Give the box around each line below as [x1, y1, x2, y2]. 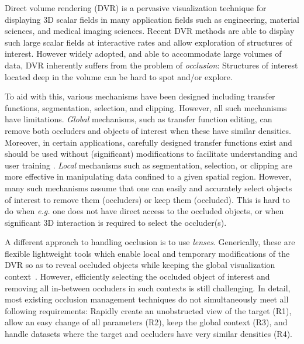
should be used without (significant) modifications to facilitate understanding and [5, 147, 298, 160]
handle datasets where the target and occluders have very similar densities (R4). [5, 328, 292, 340]
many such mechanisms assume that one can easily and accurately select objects [5, 181, 292, 194]
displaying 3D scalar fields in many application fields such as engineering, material [5, 13, 300, 25]
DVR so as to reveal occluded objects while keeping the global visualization [5, 259, 275, 271]
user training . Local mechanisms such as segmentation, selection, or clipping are [5, 159, 292, 171]
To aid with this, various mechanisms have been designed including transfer [5, 90, 275, 102]
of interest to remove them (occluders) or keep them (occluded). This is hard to [5, 193, 290, 205]
